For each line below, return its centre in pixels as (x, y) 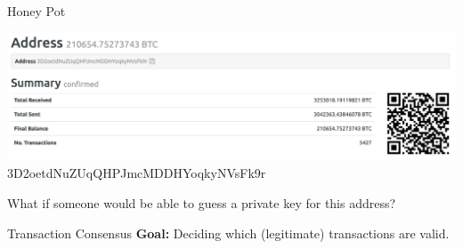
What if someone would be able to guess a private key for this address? (202, 202)
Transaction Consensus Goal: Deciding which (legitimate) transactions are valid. (228, 233)
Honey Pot (37, 11)
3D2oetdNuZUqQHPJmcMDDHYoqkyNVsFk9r (137, 173)
